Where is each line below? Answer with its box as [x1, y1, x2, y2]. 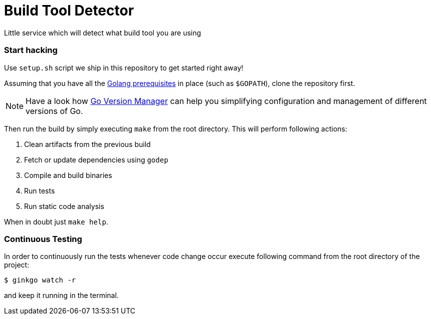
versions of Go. [26, 105, 83, 116]
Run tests [24, 186, 55, 195]
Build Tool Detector [4, 2, 134, 19]
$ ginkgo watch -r [4, 276, 76, 284]
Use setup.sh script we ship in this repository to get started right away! [4, 63, 244, 72]
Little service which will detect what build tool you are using [4, 28, 201, 37]
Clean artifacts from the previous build [24, 139, 151, 148]
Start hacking [4, 45, 58, 55]
